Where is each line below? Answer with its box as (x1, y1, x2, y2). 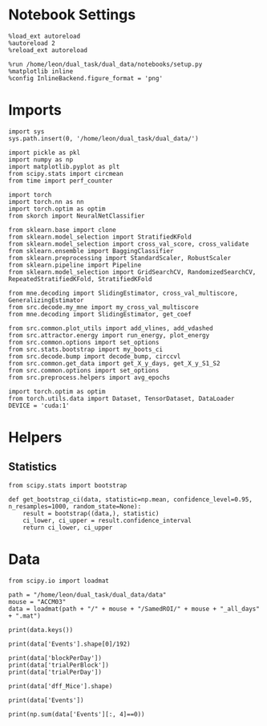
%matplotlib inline (8, 67, 74, 75)
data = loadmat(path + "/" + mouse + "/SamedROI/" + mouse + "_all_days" (8, 605, 261, 613)
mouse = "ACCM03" (8, 598, 67, 606)
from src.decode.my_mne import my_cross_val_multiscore (8, 303, 199, 311)
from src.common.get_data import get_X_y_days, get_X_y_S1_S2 (8, 359, 220, 367)
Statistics (8, 460, 58, 474)
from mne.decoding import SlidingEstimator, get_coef (8, 310, 192, 318)
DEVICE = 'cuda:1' (8, 402, 70, 410)
